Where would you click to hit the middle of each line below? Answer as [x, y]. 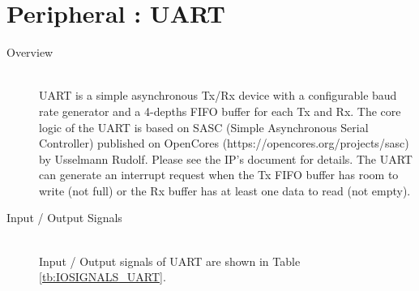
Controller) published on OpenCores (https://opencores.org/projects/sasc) [224, 143]
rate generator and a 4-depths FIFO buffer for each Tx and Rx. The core [220, 111]
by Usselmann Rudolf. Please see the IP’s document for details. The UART [226, 158]
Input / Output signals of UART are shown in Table [170, 261]
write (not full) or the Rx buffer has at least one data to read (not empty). [225, 190]
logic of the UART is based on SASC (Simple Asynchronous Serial [204, 127]
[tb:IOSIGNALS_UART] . [103, 277]
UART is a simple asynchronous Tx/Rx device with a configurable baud [218, 95]
